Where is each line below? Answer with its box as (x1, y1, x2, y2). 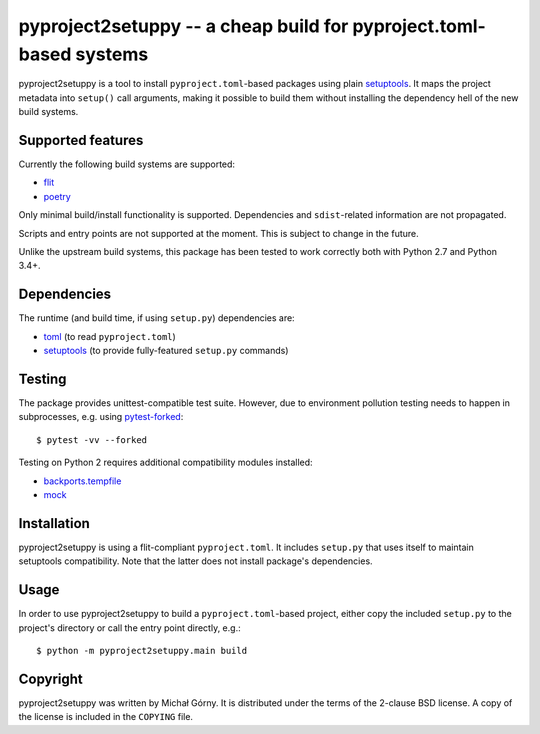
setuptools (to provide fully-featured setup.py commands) (43, 345, 289, 357)
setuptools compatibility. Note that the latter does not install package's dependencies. (18, 555, 374, 567)
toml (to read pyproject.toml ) (43, 330, 177, 342)
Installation (18, 515, 90, 532)
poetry (43, 190, 72, 202)
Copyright (18, 670, 84, 687)
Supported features (18, 131, 144, 149)
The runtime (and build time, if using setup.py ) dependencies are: (18, 312, 295, 324)
